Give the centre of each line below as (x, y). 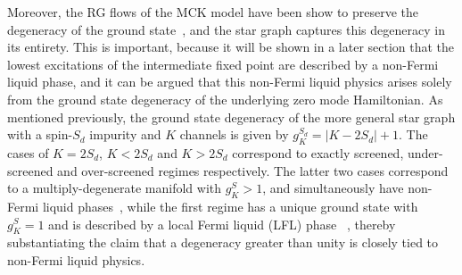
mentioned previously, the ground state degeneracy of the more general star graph (231, 117)
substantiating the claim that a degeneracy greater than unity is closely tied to (223, 242)
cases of (28, 152)
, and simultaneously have (333, 188)
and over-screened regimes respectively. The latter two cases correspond (253, 170)
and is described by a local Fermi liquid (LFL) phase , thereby (222, 224)
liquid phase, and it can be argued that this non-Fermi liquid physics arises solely (230, 82)
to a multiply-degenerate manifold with (115, 188)
